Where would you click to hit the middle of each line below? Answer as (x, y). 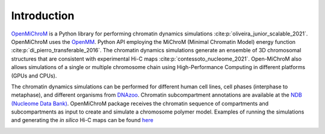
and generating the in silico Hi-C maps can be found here (82, 120)
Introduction (43, 16)
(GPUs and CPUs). (34, 76)
